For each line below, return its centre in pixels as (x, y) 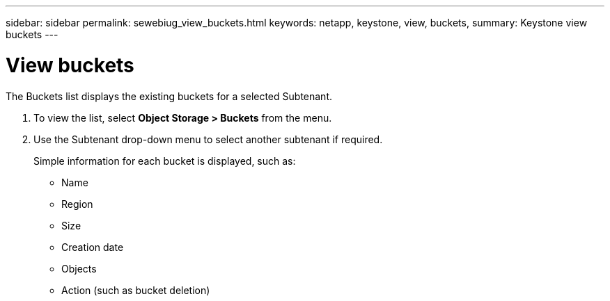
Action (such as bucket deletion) (136, 290)
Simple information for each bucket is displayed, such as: (165, 161)
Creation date (93, 247)
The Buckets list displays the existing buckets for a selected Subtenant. (169, 96)
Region (77, 204)
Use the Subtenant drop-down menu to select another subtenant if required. (208, 139)
